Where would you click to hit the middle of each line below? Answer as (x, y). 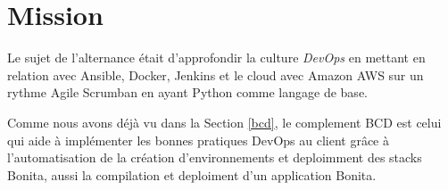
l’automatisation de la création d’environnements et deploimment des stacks (215, 157)
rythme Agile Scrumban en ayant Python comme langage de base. (187, 92)
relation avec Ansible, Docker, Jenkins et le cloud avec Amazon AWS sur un (216, 74)
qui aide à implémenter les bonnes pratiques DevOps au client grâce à (198, 140)
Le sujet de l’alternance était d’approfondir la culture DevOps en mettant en (216, 58)
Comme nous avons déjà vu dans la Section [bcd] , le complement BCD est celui (224, 122)
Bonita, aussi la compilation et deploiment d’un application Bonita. (192, 174)
